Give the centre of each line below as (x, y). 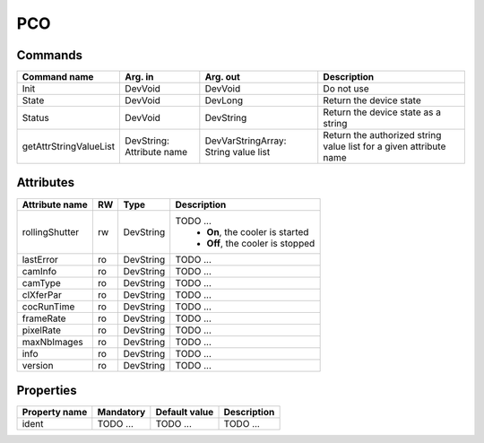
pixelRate (42, 330)
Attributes (46, 182)
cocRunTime (48, 307)
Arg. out (223, 77)
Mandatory (121, 413)
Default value (185, 413)
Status (35, 118)
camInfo (39, 271)
